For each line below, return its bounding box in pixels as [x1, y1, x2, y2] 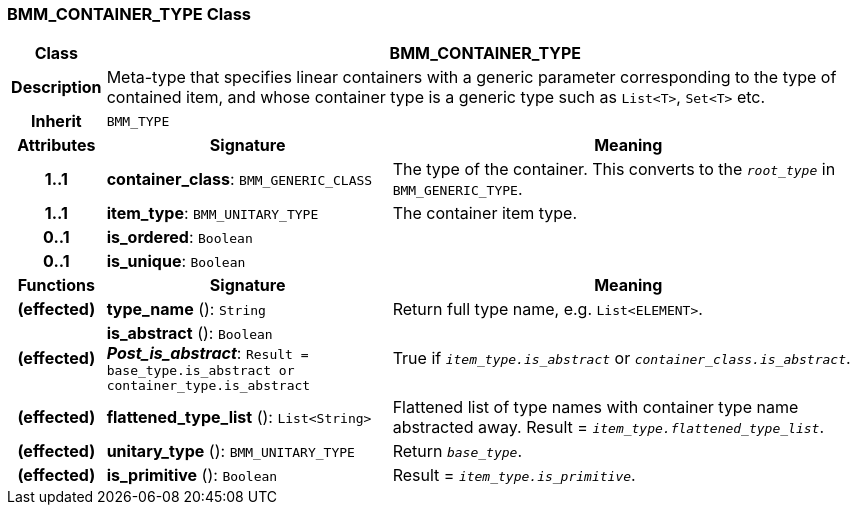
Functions [17, 275, 95, 296]
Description [11, 77, 102, 98]
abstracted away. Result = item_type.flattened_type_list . [392, 417, 824, 438]
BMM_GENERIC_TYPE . [392, 179, 523, 200]
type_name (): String [106, 299, 266, 320]
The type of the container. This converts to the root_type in [392, 159, 836, 180]
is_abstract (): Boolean [106, 323, 273, 344]
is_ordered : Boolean [106, 227, 253, 248]
